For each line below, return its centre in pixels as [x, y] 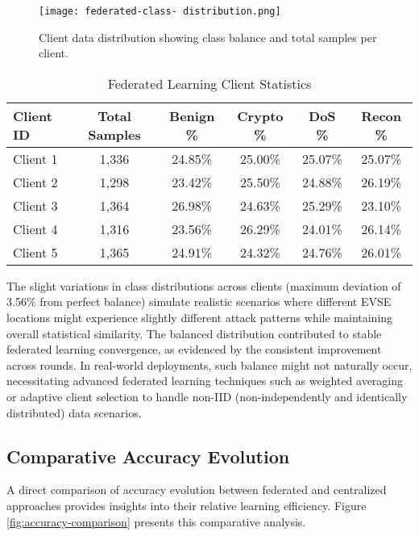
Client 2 [35, 182]
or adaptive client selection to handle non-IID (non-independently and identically [207, 396]
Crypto [260, 115]
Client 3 [35, 205]
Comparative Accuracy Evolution [148, 456]
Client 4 [35, 228]
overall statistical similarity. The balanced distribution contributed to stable [194, 333]
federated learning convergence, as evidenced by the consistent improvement [194, 349]
